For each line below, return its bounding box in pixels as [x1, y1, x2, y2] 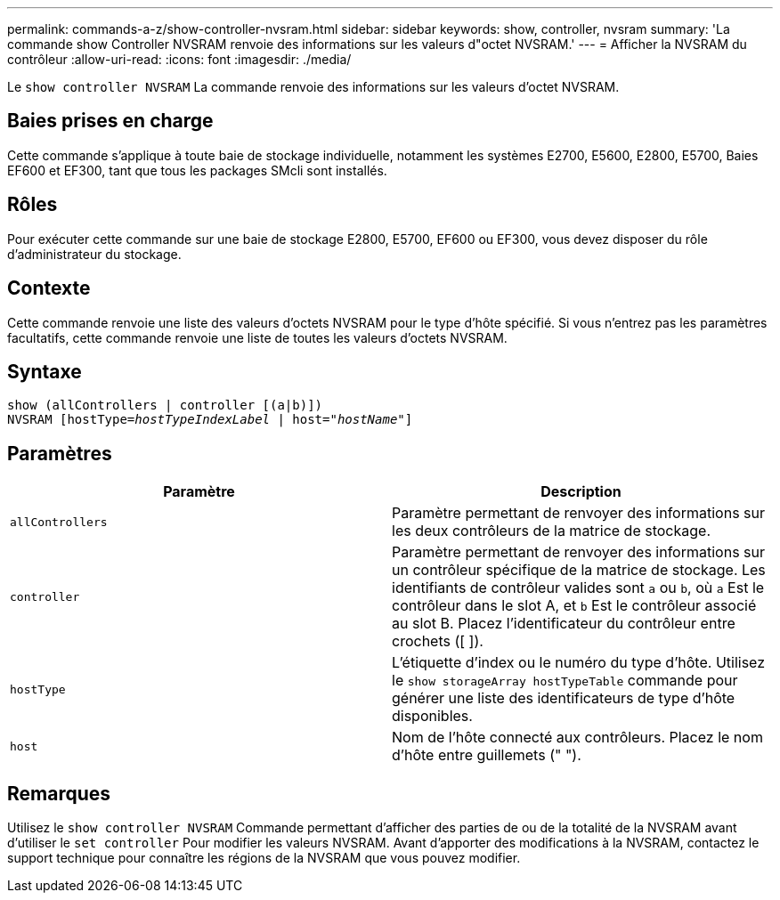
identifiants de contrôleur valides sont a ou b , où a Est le [392, 579, 765, 597]
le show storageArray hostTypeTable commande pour [392, 671, 738, 690]
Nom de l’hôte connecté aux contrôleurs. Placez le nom [392, 728, 763, 747]
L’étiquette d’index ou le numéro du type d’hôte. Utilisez [392, 653, 766, 672]
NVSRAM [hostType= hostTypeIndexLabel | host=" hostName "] [7, 412, 413, 427]
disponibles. [392, 707, 473, 726]
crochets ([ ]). [392, 632, 483, 651]
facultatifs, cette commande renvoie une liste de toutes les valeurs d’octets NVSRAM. [7, 329, 508, 345]
